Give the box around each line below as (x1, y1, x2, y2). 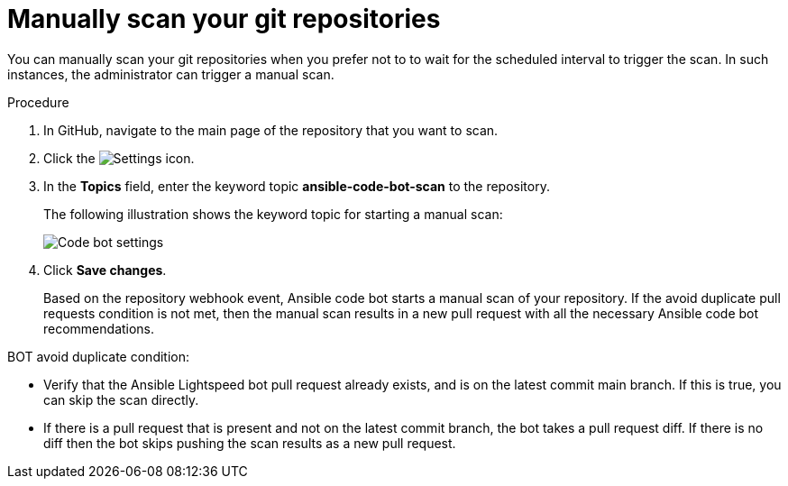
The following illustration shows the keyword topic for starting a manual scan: (43, 206, 503, 222)
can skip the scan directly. (43, 391, 199, 408)
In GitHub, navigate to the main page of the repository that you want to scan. (43, 122, 499, 138)
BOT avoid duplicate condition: (7, 348, 190, 364)
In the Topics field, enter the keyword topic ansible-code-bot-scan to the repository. (43, 178, 550, 194)
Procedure (7, 94, 69, 110)
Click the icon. (43, 150, 195, 166)
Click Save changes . (43, 261, 167, 278)
